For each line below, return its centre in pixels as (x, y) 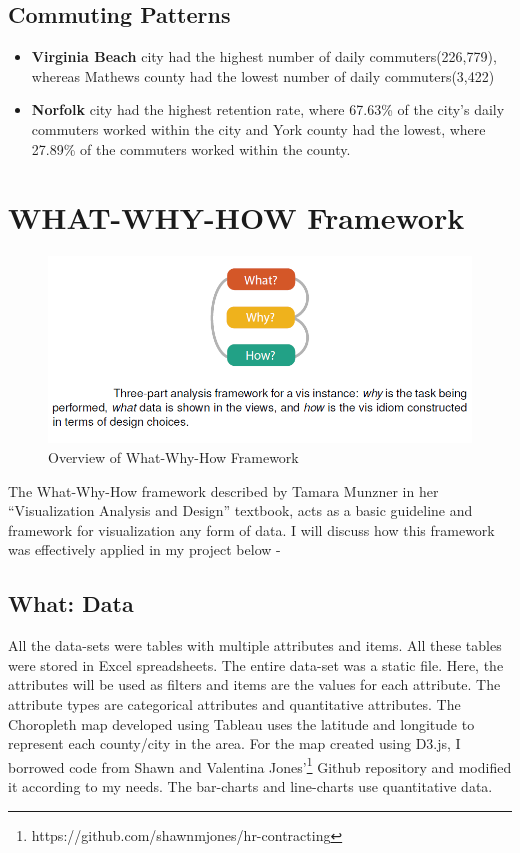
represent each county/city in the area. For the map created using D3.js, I (234, 743)
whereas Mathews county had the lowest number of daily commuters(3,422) (263, 75)
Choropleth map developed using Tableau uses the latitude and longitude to (241, 723)
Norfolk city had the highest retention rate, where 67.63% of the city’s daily (268, 109)
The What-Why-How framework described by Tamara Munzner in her (223, 490)
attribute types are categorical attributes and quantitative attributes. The (234, 703)
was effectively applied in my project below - (144, 549)
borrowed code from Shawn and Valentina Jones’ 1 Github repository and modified (260, 765)
